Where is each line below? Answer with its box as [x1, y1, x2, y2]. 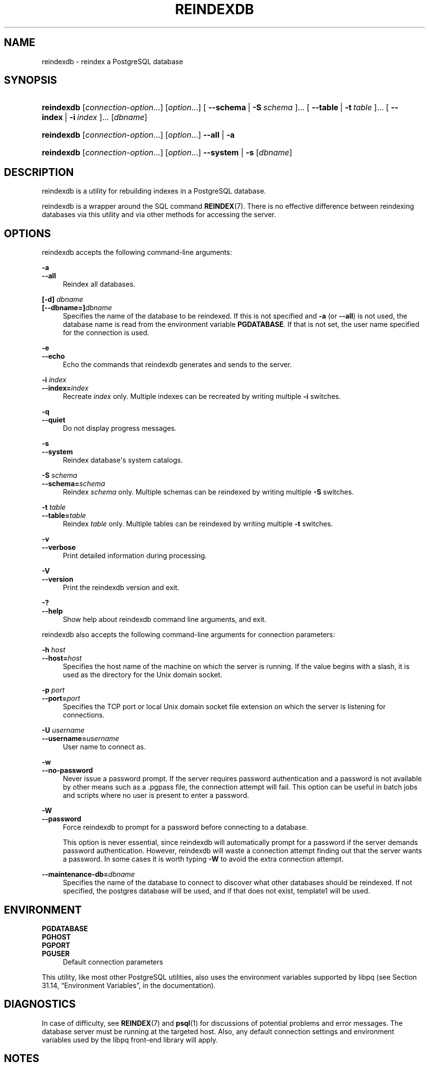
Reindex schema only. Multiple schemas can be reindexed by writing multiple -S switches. [63, 488, 354, 496]
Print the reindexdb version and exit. [63, 583, 180, 592]
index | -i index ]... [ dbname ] [42, 112, 147, 123]
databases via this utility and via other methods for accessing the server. [42, 210, 276, 219]
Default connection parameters [63, 957, 163, 966]
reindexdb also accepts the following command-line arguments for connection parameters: [42, 630, 335, 639]
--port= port [42, 694, 80, 703]
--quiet [42, 416, 66, 424]
